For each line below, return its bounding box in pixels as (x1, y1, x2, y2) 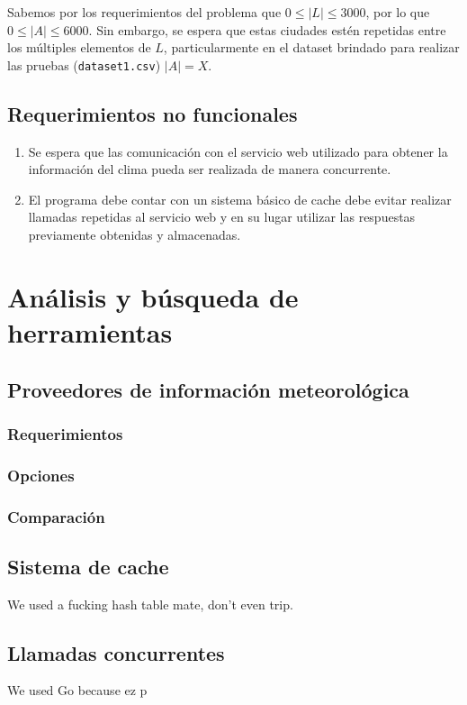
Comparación (7, 505, 105, 527)
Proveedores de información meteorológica (7, 375, 409, 403)
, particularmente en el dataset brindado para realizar (163, 38, 460, 57)
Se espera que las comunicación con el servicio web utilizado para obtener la (28, 142, 448, 160)
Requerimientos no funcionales (7, 99, 298, 127)
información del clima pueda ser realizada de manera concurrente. (28, 160, 391, 179)
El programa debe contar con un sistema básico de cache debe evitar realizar (28, 189, 452, 208)
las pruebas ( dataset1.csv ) (7, 55, 161, 74)
